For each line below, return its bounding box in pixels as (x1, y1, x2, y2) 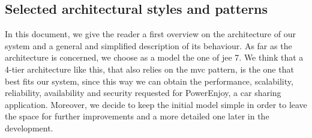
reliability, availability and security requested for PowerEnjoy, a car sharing (5, 86, 281, 99)
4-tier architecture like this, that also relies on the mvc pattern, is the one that (5, 62, 294, 75)
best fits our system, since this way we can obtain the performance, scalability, (5, 74, 293, 87)
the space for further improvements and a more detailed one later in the (5, 110, 269, 122)
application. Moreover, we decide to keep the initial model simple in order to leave (5, 98, 307, 110)
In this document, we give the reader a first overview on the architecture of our (5, 28, 296, 40)
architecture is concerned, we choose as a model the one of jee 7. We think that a (5, 51, 304, 64)
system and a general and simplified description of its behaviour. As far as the (5, 39, 292, 52)
